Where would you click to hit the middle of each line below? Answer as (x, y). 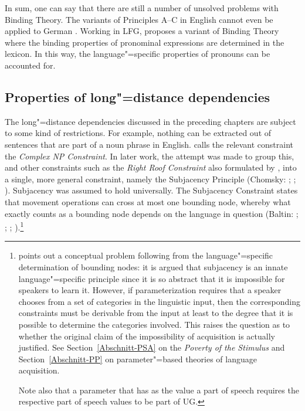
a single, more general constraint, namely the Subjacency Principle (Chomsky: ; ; (150, 179)
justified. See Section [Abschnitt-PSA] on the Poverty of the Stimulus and (152, 347)
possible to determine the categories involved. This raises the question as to (154, 324)
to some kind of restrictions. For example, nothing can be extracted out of (138, 133)
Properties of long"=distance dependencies (138, 96)
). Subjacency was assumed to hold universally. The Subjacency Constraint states (151, 190)
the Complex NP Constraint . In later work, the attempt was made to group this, (150, 156)
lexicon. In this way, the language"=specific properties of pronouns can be (138, 54)
